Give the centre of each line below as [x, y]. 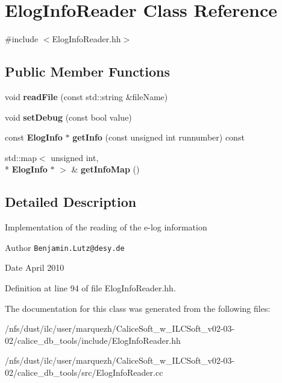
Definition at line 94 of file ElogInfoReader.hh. [90, 287]
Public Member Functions [87, 71]
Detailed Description [71, 202]
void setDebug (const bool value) [68, 117]
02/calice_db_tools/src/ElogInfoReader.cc [84, 372]
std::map [21, 157]
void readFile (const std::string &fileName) [86, 96]
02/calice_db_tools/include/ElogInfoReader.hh [93, 340]
